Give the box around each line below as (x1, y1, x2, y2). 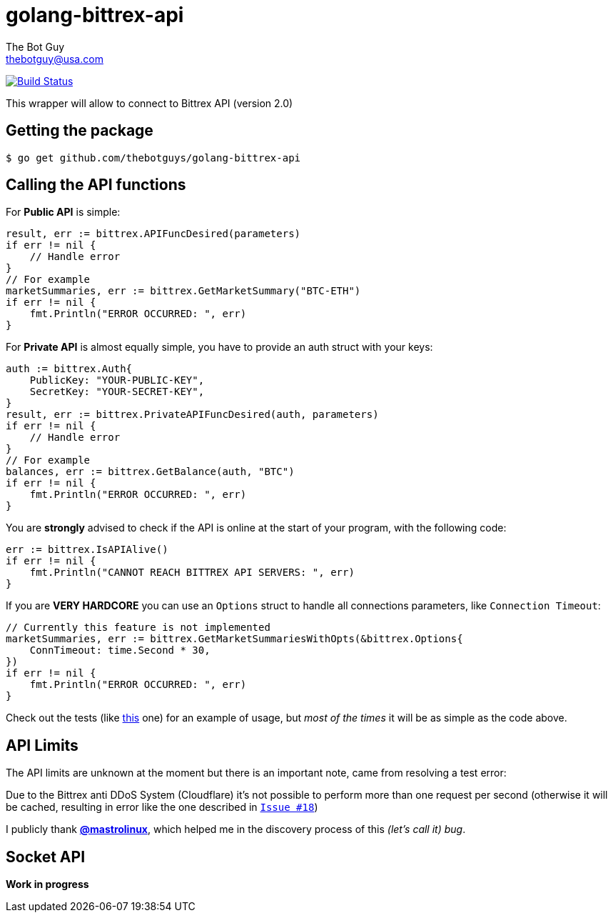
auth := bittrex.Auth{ (6, 363, 133, 375)
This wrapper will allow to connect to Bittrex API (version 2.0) (6, 96, 293, 109)
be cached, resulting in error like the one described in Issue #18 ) (6, 801, 318, 814)
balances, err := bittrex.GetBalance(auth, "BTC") (6, 466, 295, 478)
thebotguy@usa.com (6, 52, 103, 65)
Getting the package (6, 121, 153, 140)
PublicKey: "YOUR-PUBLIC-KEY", (29, 374, 205, 386)
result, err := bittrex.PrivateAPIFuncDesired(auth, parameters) (6, 409, 379, 421)
